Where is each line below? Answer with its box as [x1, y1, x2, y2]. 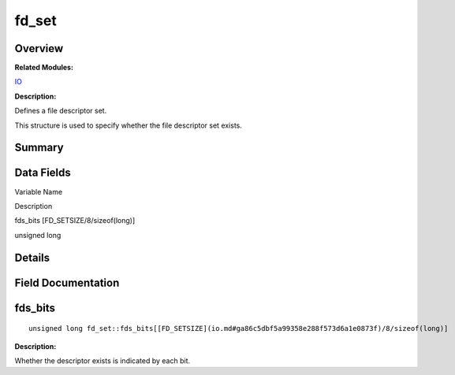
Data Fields [14, 166, 71, 180]
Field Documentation [14, 276, 120, 289]
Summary [14, 141, 64, 154]
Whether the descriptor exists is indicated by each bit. [14, 355, 191, 366]
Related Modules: [14, 63, 74, 72]
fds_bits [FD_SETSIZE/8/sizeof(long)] [14, 216, 136, 225]
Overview [14, 42, 64, 55]
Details [14, 251, 50, 264]
